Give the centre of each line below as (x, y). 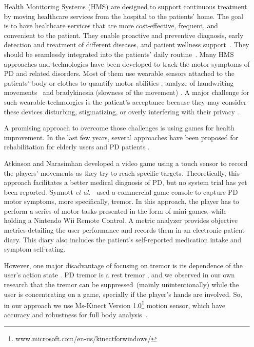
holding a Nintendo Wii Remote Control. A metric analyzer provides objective (121, 220)
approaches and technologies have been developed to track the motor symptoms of (127, 64)
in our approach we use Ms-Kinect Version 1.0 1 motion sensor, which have (115, 304)
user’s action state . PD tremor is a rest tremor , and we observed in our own (119, 275)
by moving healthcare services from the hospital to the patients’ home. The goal (124, 16)
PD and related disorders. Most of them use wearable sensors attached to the (119, 73)
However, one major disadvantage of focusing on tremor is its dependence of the (123, 265)
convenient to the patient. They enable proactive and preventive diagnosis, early (124, 35)
